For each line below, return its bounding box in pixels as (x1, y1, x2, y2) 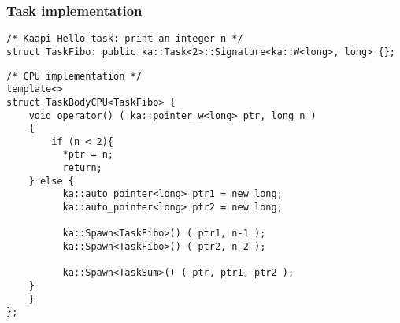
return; (62, 162, 102, 174)
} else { (28, 175, 74, 187)
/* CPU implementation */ (6, 70, 142, 82)
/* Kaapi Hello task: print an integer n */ (6, 33, 243, 45)
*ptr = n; (62, 149, 114, 161)
